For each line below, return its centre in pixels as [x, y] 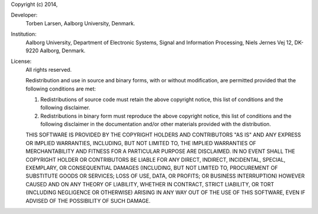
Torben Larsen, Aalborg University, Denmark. [80, 23]
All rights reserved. [49, 69]
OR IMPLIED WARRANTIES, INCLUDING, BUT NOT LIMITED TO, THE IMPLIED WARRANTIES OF [141, 143]
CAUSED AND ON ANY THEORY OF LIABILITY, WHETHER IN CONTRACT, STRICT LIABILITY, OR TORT [150, 184]
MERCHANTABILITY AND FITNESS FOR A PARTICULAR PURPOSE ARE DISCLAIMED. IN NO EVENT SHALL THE [160, 151]
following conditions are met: [61, 89]
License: [21, 61]
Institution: [24, 34]
